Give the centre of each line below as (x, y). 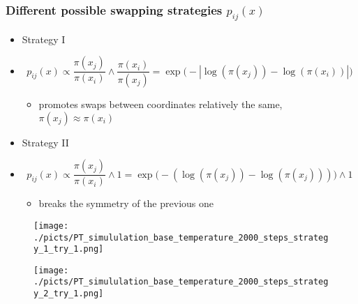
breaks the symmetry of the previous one (126, 203)
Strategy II (45, 142)
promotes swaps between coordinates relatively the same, (161, 104)
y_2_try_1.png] (69, 294)
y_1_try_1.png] (69, 249)
